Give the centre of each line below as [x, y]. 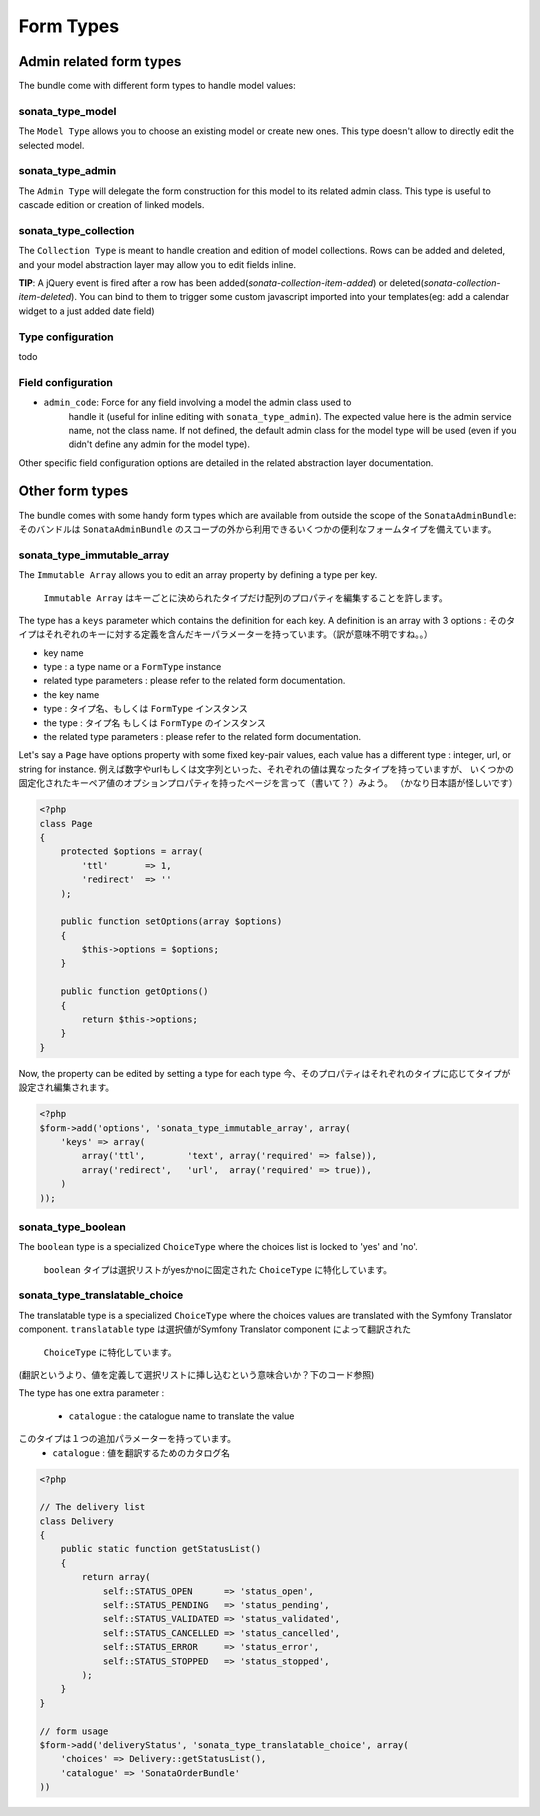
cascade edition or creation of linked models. [111, 205]
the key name [71, 694]
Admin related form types [100, 61]
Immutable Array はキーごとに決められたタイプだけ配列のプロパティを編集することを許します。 [246, 597]
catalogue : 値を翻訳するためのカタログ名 [141, 1452]
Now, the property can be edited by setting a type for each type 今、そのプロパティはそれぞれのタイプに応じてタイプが [264, 1073]
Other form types [73, 491]
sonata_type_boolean [72, 1227]
